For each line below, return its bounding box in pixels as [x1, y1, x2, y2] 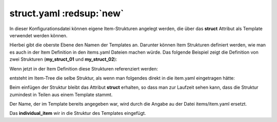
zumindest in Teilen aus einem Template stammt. [9, 91, 113, 97]
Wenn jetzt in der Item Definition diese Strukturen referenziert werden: [9, 65, 159, 71]
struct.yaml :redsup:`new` [9, 8, 124, 19]
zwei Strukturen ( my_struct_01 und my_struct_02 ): [9, 56, 117, 62]
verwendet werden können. [9, 32, 68, 38]
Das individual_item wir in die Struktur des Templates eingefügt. [9, 110, 146, 116]
